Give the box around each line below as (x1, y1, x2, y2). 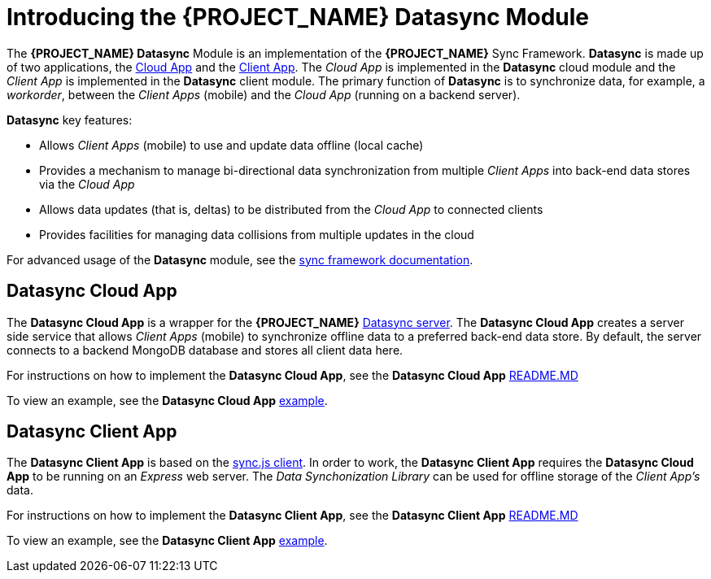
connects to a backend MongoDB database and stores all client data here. (7, 342, 403, 357)
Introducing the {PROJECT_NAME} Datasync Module (7, 3, 589, 31)
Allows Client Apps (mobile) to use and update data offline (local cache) (39, 137, 424, 152)
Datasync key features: (7, 112, 133, 127)
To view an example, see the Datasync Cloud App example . (7, 393, 328, 407)
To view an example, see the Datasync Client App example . (7, 533, 328, 548)
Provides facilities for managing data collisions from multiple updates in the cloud (39, 227, 474, 242)
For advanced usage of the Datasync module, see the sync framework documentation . (7, 252, 473, 267)
